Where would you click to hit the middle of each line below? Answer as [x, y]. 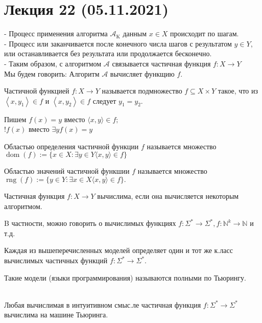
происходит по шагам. [205, 33]
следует [104, 100]
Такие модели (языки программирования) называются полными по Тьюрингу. [125, 277]
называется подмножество [142, 91]
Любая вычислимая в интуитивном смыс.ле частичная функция [103, 304]
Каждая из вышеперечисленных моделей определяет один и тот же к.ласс [118, 250]
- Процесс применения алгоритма [56, 33]
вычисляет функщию [142, 73]
